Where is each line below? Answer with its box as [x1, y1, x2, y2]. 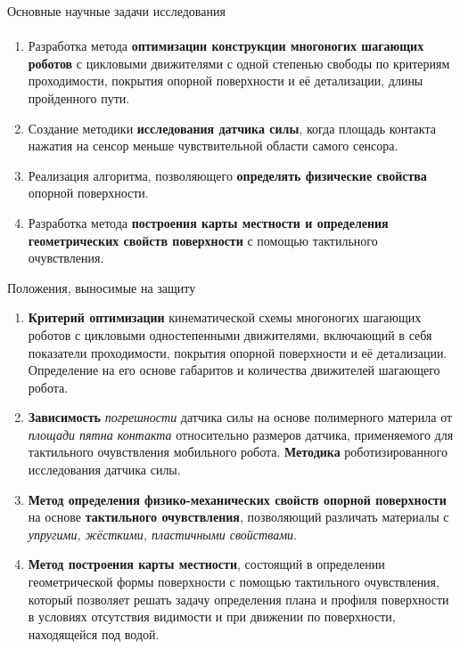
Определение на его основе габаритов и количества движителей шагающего [28, 361, 440, 379]
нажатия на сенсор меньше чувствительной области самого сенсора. [28, 136, 398, 155]
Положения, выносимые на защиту [7, 278, 196, 296]
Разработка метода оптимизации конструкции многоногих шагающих [28, 37, 424, 55]
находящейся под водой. [28, 624, 160, 643]
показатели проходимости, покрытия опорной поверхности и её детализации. [28, 343, 448, 361]
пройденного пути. [28, 88, 130, 107]
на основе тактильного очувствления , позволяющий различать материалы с [28, 507, 449, 526]
